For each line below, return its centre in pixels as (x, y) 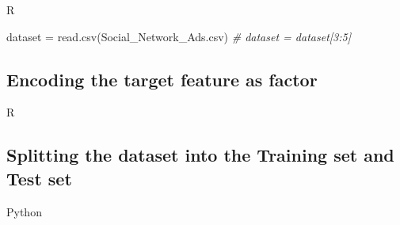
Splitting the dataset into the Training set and (200, 155)
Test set (39, 178)
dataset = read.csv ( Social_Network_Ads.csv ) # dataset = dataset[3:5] (179, 36)
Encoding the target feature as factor (162, 79)
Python (24, 211)
